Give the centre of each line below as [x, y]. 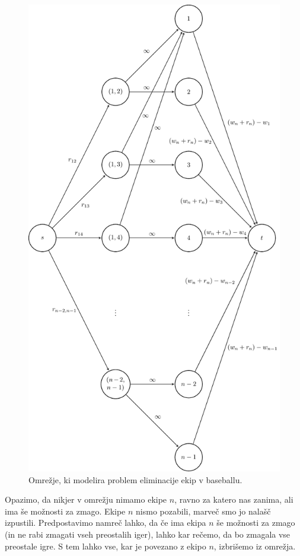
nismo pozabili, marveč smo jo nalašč [203, 511]
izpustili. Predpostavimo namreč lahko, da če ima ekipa [106, 523]
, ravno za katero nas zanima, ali [234, 499]
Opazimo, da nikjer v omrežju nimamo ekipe [86, 499]
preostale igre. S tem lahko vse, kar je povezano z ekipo [106, 546]
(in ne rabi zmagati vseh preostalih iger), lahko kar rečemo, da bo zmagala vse [148, 534]
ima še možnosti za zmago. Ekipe [65, 511]
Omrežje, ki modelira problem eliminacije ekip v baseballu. [135, 479]
